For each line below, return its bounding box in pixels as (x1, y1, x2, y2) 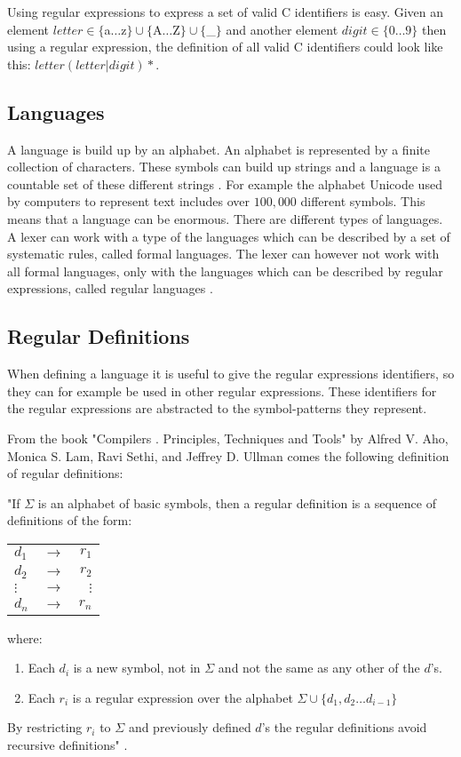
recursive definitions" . (7, 736, 128, 754)
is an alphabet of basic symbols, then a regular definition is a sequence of (37, 493, 436, 512)
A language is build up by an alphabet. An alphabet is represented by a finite (7, 139, 430, 158)
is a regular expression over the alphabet (72, 688, 293, 706)
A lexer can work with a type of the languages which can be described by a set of (7, 227, 450, 245)
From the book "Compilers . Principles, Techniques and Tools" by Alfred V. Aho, (7, 428, 449, 447)
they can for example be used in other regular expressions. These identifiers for (7, 381, 437, 400)
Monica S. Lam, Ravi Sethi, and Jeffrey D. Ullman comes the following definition (7, 446, 449, 465)
